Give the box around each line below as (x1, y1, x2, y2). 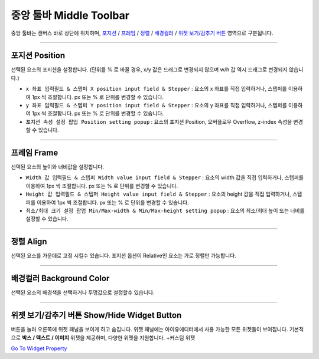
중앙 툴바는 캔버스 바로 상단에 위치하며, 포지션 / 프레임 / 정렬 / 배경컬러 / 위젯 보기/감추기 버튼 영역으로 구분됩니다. (11, 29, 274, 37)
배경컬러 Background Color (11, 274, 110, 284)
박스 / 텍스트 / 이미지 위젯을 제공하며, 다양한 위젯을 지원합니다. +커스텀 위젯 (21, 334, 196, 341)
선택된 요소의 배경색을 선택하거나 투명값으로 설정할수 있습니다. (11, 289, 155, 296)
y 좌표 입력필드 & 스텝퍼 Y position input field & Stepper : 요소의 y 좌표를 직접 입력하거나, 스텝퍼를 (25, 102, 288, 109)
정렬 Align (11, 236, 47, 247)
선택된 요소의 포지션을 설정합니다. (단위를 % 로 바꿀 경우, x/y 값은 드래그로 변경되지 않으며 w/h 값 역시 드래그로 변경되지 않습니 (11, 66, 304, 73)
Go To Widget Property (11, 345, 67, 352)
